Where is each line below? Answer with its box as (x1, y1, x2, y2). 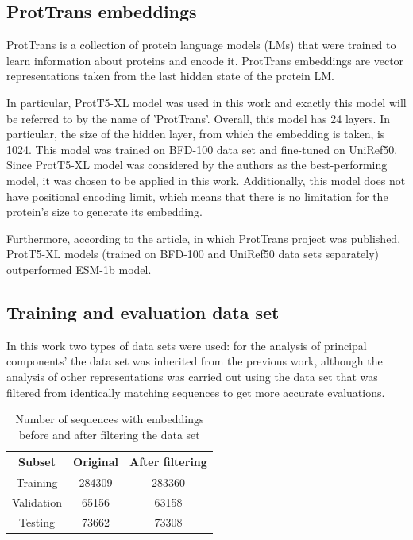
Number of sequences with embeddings (15, 411, 204, 427)
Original (73, 453, 118, 470)
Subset (18, 453, 56, 470)
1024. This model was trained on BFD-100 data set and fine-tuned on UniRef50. (6, 141, 398, 157)
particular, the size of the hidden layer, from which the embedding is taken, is (6, 125, 385, 142)
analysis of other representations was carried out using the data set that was (6, 368, 378, 384)
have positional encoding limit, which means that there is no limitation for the (6, 187, 388, 204)
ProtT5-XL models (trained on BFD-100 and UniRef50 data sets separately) (6, 245, 380, 262)
